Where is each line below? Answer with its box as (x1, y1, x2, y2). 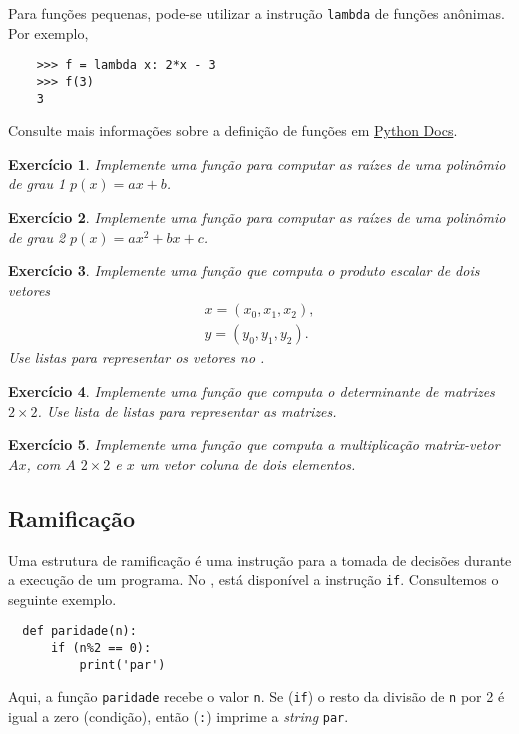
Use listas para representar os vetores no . (8, 347, 265, 368)
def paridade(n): (22, 624, 137, 639)
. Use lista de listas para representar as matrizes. (37, 400, 337, 421)
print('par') (79, 657, 166, 672)
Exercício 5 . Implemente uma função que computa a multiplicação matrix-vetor (8, 434, 500, 455)
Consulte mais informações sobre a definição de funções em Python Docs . (8, 120, 458, 141)
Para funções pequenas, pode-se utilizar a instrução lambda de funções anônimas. (8, 3, 505, 23)
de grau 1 (8, 173, 66, 194)
